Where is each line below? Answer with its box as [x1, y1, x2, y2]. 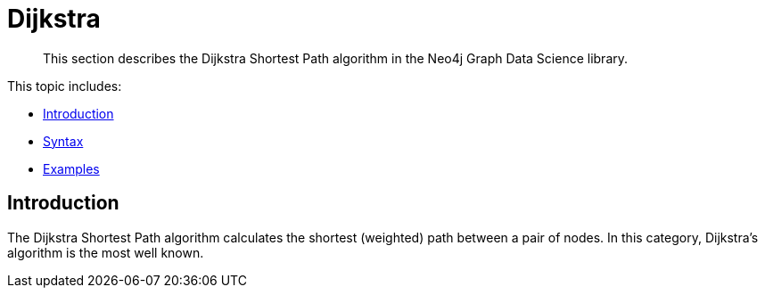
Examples [43, 160, 100, 176]
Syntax [43, 133, 84, 149]
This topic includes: [7, 78, 122, 94]
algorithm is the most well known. [7, 244, 204, 260]
